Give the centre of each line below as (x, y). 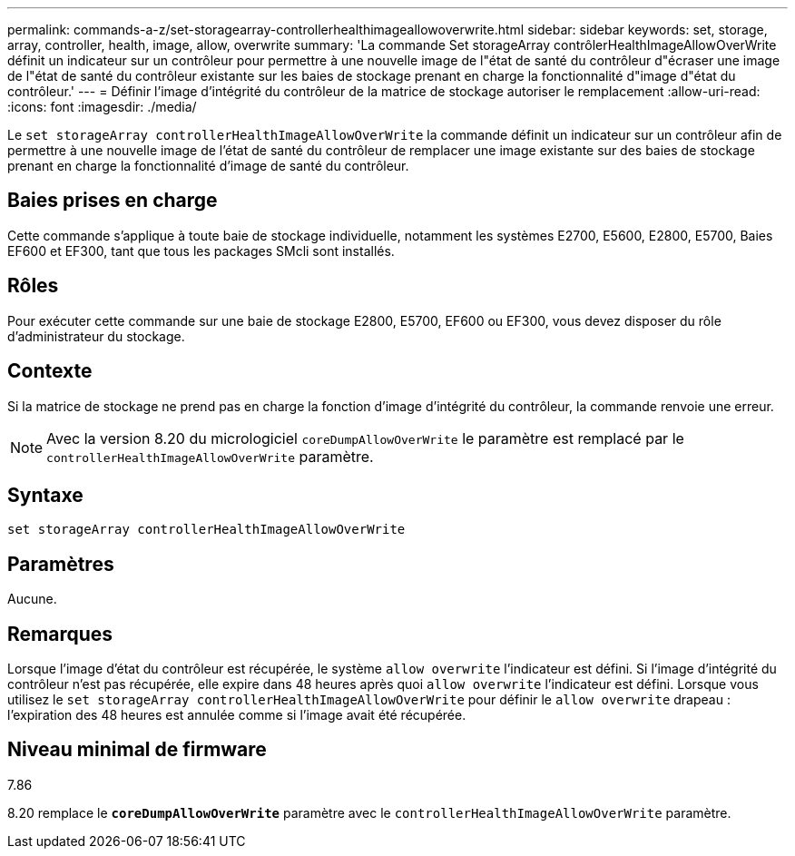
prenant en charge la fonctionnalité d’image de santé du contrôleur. (208, 166)
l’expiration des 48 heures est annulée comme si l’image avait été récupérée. (237, 715)
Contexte (50, 371)
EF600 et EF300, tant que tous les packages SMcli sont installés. (201, 251)
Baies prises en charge (113, 201)
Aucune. (32, 599)
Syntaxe (45, 495)
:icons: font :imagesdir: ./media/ (102, 107)
